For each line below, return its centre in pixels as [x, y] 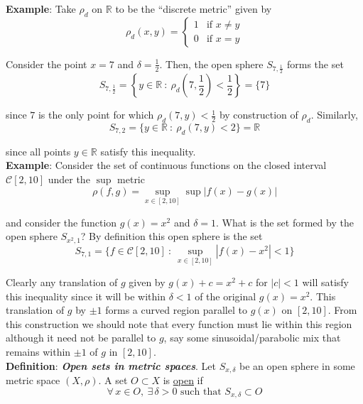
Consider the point [47, 64]
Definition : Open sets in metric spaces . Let [111, 365]
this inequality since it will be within [86, 296]
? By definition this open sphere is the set [172, 236]
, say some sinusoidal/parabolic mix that [252, 338]
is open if [183, 380]
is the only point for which [96, 115]
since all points [38, 151]
